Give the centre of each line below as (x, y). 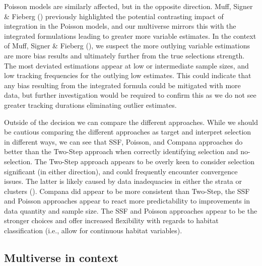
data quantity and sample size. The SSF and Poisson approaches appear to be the (131, 210)
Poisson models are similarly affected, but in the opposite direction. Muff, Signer (128, 6)
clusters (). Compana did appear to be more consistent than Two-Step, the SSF (127, 191)
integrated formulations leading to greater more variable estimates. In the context (130, 36)
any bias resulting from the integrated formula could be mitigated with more (122, 85)
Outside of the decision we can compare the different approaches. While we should (131, 122)
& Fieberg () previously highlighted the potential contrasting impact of (114, 16)
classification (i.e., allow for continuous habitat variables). (93, 230)
